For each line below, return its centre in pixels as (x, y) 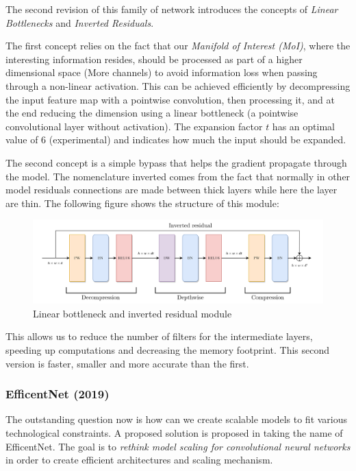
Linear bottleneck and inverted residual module (132, 313)
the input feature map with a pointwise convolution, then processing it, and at (170, 99)
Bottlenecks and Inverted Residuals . (80, 22)
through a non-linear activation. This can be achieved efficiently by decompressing (178, 85)
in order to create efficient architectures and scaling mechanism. (139, 460)
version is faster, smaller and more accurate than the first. (127, 363)
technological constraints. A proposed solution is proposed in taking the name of (174, 433)
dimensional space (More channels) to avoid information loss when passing (162, 72)
